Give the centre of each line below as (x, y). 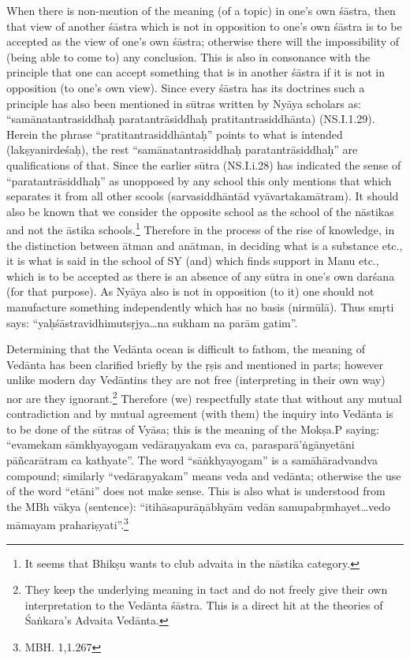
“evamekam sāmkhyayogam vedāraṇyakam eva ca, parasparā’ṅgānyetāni (181, 444)
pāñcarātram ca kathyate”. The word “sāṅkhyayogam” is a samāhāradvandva (192, 459)
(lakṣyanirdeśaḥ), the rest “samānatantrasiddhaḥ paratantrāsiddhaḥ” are (182, 149)
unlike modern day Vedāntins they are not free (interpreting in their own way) (196, 380)
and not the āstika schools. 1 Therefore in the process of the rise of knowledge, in (201, 228)
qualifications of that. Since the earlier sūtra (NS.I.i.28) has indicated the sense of (204, 164)
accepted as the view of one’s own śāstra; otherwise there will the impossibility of (203, 41)
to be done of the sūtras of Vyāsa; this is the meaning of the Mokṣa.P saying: (193, 429)
